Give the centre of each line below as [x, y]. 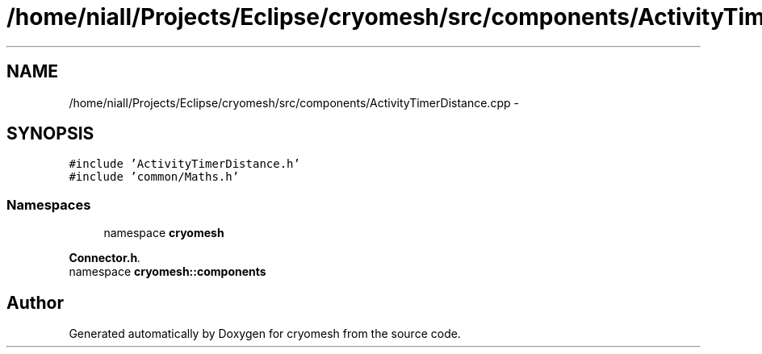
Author [35, 302]
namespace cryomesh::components [167, 272]
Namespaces [49, 204]
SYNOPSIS [50, 134]
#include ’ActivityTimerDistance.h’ [184, 164]
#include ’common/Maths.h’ [154, 177]
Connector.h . [105, 258]
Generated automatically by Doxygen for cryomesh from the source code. [265, 334]
